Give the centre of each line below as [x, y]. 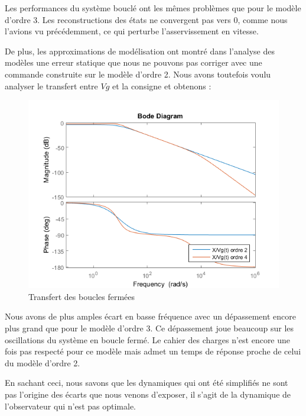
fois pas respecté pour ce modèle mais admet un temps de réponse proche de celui [153, 351]
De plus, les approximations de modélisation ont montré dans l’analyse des [140, 51]
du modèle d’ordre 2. [43, 362]
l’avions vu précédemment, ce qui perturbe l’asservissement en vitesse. [132, 31]
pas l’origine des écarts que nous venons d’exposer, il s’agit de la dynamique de [148, 394]
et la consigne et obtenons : [162, 86]
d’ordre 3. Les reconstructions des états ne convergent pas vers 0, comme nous [146, 19]
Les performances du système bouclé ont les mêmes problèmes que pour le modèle [153, 8]
